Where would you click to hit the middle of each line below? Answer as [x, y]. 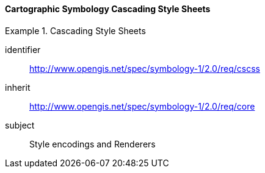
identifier [23, 49]
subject [20, 125]
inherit [18, 87]
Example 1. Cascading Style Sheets [75, 30]
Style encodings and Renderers [93, 144]
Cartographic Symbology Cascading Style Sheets [108, 9]
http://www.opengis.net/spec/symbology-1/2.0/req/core [142, 106]
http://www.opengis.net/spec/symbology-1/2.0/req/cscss [145, 68]
